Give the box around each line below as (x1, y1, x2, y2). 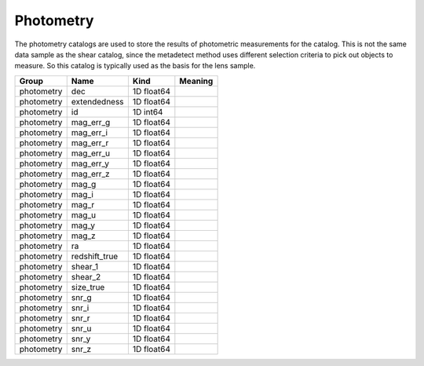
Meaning (179, 75, 214, 86)
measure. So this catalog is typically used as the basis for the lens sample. (14, 61, 256, 71)
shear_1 (71, 261, 99, 272)
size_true (71, 281, 105, 292)
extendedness (71, 96, 125, 107)
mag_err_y (71, 158, 110, 169)
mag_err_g (71, 116, 111, 127)
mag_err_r (71, 137, 109, 148)
